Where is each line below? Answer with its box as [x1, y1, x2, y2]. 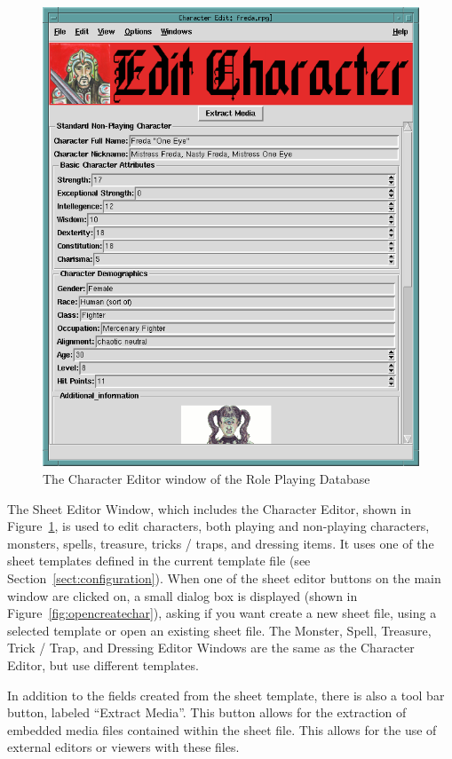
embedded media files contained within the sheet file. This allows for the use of [7, 720, 437, 739]
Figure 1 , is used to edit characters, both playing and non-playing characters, [7, 517, 430, 535]
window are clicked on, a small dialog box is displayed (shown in [7, 586, 358, 605]
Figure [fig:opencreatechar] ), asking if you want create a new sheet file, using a [7, 604, 437, 622]
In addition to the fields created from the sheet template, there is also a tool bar [7, 685, 445, 704]
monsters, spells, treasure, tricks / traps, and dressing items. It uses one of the [7, 534, 434, 552]
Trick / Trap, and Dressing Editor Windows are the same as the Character [7, 638, 415, 657]
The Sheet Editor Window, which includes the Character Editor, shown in [7, 499, 411, 518]
